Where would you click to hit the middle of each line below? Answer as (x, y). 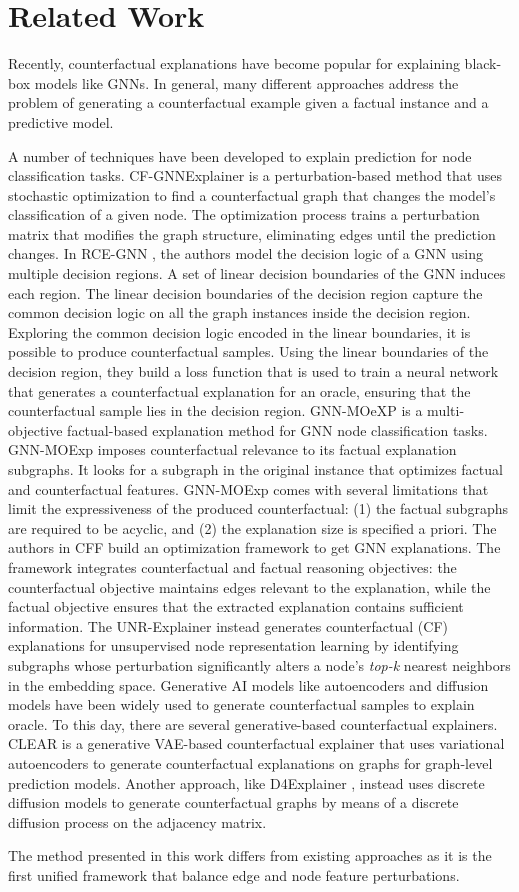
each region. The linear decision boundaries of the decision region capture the (245, 292)
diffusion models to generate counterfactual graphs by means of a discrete (233, 802)
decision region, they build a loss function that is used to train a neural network (253, 371)
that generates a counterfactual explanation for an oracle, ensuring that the (239, 390)
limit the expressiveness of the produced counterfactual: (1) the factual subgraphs (258, 508)
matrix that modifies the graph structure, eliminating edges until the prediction (252, 233)
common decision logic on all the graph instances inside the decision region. (239, 312)
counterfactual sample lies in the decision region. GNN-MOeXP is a (215, 410)
